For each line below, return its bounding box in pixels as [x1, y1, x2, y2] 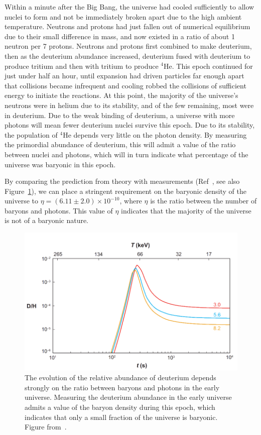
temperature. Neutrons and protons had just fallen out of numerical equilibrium [5, 21, 250, 32]
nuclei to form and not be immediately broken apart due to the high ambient [5, 11, 242, 22]
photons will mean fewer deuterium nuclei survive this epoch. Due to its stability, [5, 120, 255, 130]
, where [119, 195, 142, 206]
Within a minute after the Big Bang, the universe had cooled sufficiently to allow [5, 2, 254, 12]
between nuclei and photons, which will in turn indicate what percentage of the [5, 149, 248, 159]
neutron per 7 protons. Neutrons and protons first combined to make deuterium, [5, 41, 252, 51]
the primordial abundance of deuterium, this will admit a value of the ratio [5, 139, 236, 150]
